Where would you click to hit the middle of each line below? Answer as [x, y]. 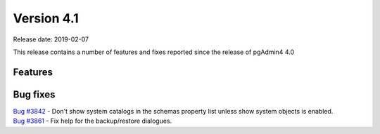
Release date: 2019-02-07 [51, 39]
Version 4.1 [46, 18]
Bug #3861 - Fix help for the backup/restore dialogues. [93, 121]
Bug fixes [34, 94]
